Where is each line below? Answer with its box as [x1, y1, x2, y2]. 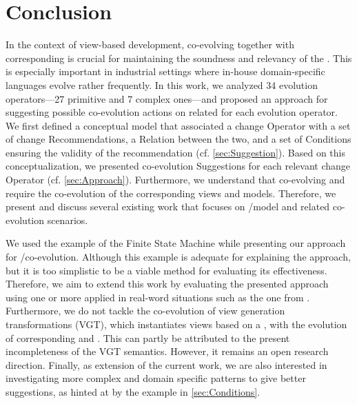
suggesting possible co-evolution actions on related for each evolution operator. [6, 105, 338, 119]
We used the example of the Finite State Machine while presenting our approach [6, 236, 346, 250]
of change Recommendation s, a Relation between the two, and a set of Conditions [6, 132, 351, 146]
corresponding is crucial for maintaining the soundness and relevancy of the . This [6, 50, 352, 65]
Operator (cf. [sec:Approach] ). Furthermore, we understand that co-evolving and [6, 172, 345, 187]
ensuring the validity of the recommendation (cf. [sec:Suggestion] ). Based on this [6, 145, 346, 159]
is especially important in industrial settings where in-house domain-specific [6, 64, 325, 79]
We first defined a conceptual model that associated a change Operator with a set [6, 118, 351, 132]
